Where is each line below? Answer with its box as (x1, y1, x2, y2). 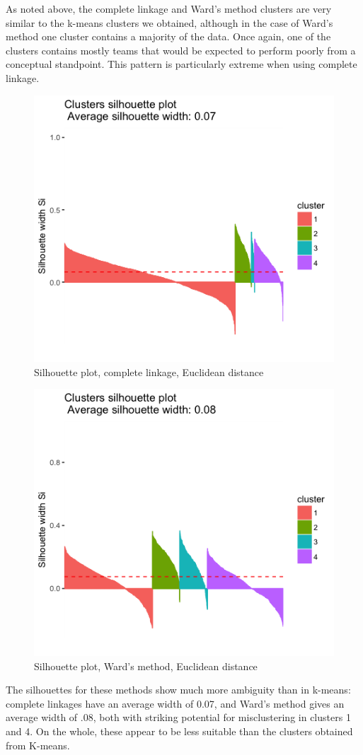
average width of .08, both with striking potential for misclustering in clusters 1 (6, 710, 351, 725)
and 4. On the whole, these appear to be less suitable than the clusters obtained (6, 724, 353, 739)
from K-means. (6, 737, 70, 752)
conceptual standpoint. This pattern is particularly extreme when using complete (6, 57, 357, 71)
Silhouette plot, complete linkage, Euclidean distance (34, 364, 264, 379)
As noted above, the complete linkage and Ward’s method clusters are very (6, 1, 332, 16)
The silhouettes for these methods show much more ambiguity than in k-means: (6, 682, 351, 697)
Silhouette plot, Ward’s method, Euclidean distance (34, 658, 258, 673)
